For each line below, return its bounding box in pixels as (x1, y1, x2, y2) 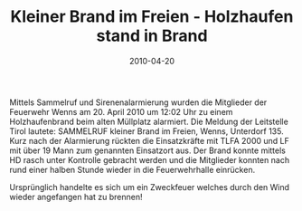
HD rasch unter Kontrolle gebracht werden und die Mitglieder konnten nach (9, 154, 290, 165)
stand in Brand (96, 25, 208, 46)
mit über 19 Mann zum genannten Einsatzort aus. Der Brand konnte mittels (9, 145, 287, 156)
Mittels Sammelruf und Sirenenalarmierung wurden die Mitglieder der (9, 97, 268, 108)
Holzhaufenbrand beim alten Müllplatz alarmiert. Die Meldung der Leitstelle (9, 116, 289, 127)
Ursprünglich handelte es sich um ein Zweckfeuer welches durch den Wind (9, 181, 290, 192)
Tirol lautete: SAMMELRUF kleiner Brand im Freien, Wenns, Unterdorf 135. (9, 125, 284, 137)
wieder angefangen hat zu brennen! (9, 191, 143, 202)
